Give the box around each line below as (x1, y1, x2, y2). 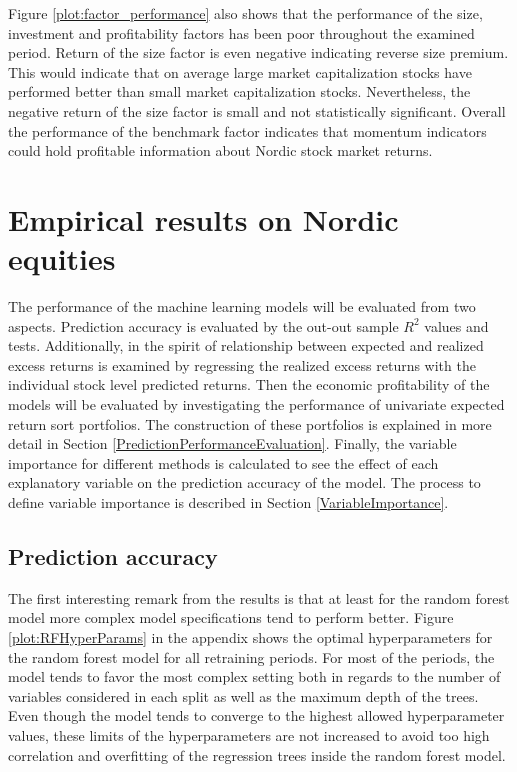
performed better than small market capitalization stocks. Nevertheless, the (8, 81, 471, 102)
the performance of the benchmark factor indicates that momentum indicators (8, 120, 487, 141)
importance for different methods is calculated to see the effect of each (8, 452, 439, 473)
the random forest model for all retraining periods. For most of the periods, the (8, 646, 495, 667)
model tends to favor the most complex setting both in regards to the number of (8, 666, 501, 687)
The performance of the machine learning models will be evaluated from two (8, 296, 476, 317)
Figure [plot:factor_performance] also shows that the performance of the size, (8, 3, 483, 23)
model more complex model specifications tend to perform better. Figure (8, 607, 454, 628)
